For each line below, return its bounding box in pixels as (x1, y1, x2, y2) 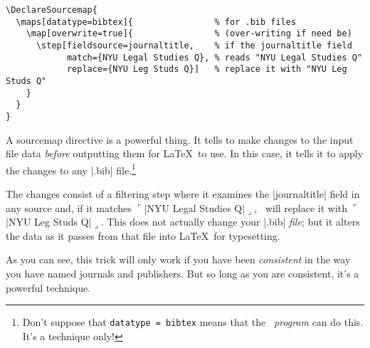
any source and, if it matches (6, 200, 132, 215)
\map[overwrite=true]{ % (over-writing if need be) (26, 28, 352, 39)
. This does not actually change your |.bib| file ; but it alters (100, 214, 360, 229)
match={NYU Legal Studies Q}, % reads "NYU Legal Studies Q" (66, 52, 363, 63)
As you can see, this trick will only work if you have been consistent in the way (6, 252, 351, 267)
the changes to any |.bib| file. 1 (6, 160, 136, 177)
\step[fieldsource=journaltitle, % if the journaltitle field (36, 40, 352, 51)
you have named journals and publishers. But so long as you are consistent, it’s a (6, 265, 359, 280)
